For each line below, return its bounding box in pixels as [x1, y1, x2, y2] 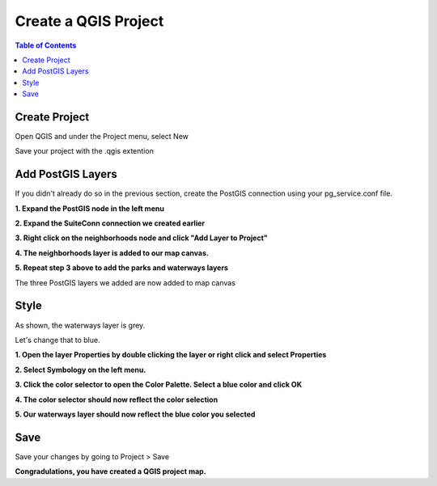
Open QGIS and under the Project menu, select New [15, 132, 189, 142]
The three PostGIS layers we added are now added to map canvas [15, 277, 236, 287]
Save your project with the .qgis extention [15, 146, 154, 156]
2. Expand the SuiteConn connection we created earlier [15, 218, 206, 228]
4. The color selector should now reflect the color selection [15, 395, 218, 404]
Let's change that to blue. [15, 335, 100, 344]
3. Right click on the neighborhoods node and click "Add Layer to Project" [15, 233, 269, 243]
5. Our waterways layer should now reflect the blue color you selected [15, 409, 256, 419]
